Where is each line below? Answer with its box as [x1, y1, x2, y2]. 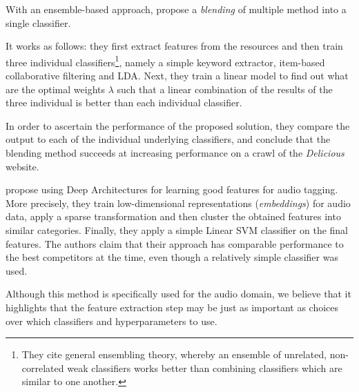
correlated [21, 360, 64, 375]
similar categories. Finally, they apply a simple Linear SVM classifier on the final [6, 222, 349, 237]
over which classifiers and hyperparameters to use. [6, 313, 217, 328]
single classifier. [6, 15, 71, 30]
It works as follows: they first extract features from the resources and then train [6, 39, 343, 53]
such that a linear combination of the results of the [117, 81, 333, 96]
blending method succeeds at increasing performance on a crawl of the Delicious [6, 146, 345, 159]
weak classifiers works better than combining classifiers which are [67, 360, 342, 375]
